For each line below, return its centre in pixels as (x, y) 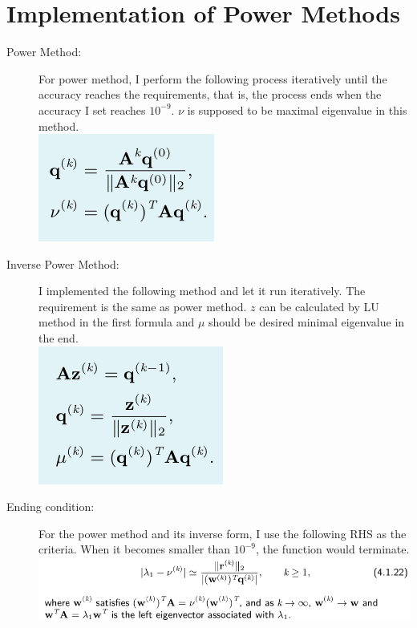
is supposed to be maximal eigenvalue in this (297, 109)
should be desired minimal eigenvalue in (307, 322)
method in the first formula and (117, 322)
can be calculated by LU (319, 306)
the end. (59, 338)
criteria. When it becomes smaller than (135, 549)
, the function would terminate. (333, 549)
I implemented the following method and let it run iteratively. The (202, 291)
